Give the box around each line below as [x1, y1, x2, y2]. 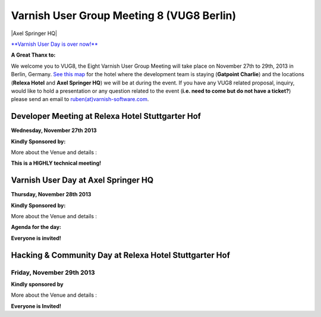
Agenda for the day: [11, 224, 62, 231]
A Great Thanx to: [11, 51, 56, 59]
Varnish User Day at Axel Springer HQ [11, 175, 154, 186]
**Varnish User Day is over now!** [11, 40, 98, 48]
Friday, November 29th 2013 [11, 268, 95, 277]
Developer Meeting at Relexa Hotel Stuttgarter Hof [11, 111, 202, 121]
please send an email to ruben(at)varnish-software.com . [11, 96, 149, 103]
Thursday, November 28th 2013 [11, 191, 92, 198]
